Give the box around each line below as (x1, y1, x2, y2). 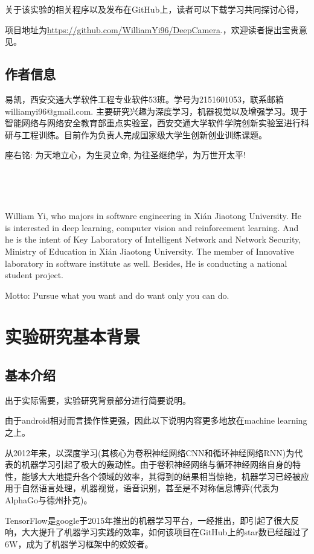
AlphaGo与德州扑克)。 (5, 494, 92, 506)
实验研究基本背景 (5, 324, 141, 349)
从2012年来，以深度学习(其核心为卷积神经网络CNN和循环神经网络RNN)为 (5, 446, 295, 459)
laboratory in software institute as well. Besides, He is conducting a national (5, 256, 287, 269)
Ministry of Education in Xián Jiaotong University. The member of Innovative (5, 244, 295, 257)
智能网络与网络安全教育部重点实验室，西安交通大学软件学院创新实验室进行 (5, 116, 301, 129)
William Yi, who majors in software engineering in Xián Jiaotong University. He (5, 209, 301, 222)
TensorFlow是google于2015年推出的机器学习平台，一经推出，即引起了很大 (5, 514, 291, 526)
